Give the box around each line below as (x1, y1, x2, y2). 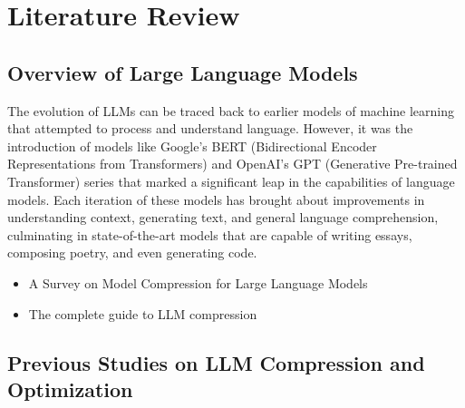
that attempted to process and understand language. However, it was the (7, 119, 413, 138)
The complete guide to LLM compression (28, 304, 257, 323)
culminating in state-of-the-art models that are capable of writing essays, (7, 225, 412, 244)
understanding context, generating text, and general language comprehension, (7, 208, 439, 227)
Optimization (7, 374, 133, 403)
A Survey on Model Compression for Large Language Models (28, 273, 368, 292)
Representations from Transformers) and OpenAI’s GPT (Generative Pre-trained (7, 154, 458, 173)
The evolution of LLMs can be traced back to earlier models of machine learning (7, 101, 455, 120)
